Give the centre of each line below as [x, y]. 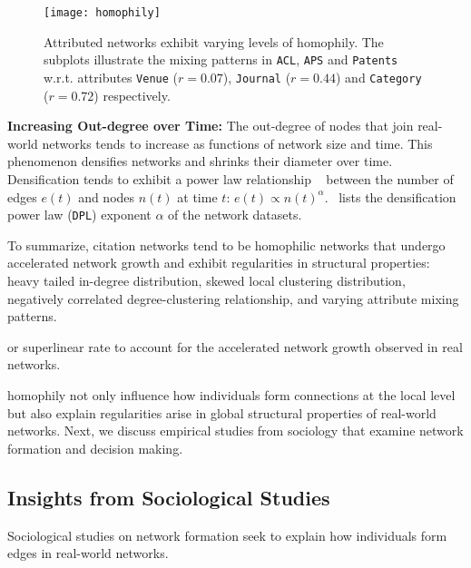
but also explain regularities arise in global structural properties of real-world [222, 412]
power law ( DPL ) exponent [79, 215]
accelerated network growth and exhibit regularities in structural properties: [219, 263]
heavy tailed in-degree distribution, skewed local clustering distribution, [206, 280]
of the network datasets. [235, 215]
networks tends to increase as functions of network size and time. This [237, 143]
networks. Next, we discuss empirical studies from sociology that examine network [235, 431]
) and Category [378, 77]
